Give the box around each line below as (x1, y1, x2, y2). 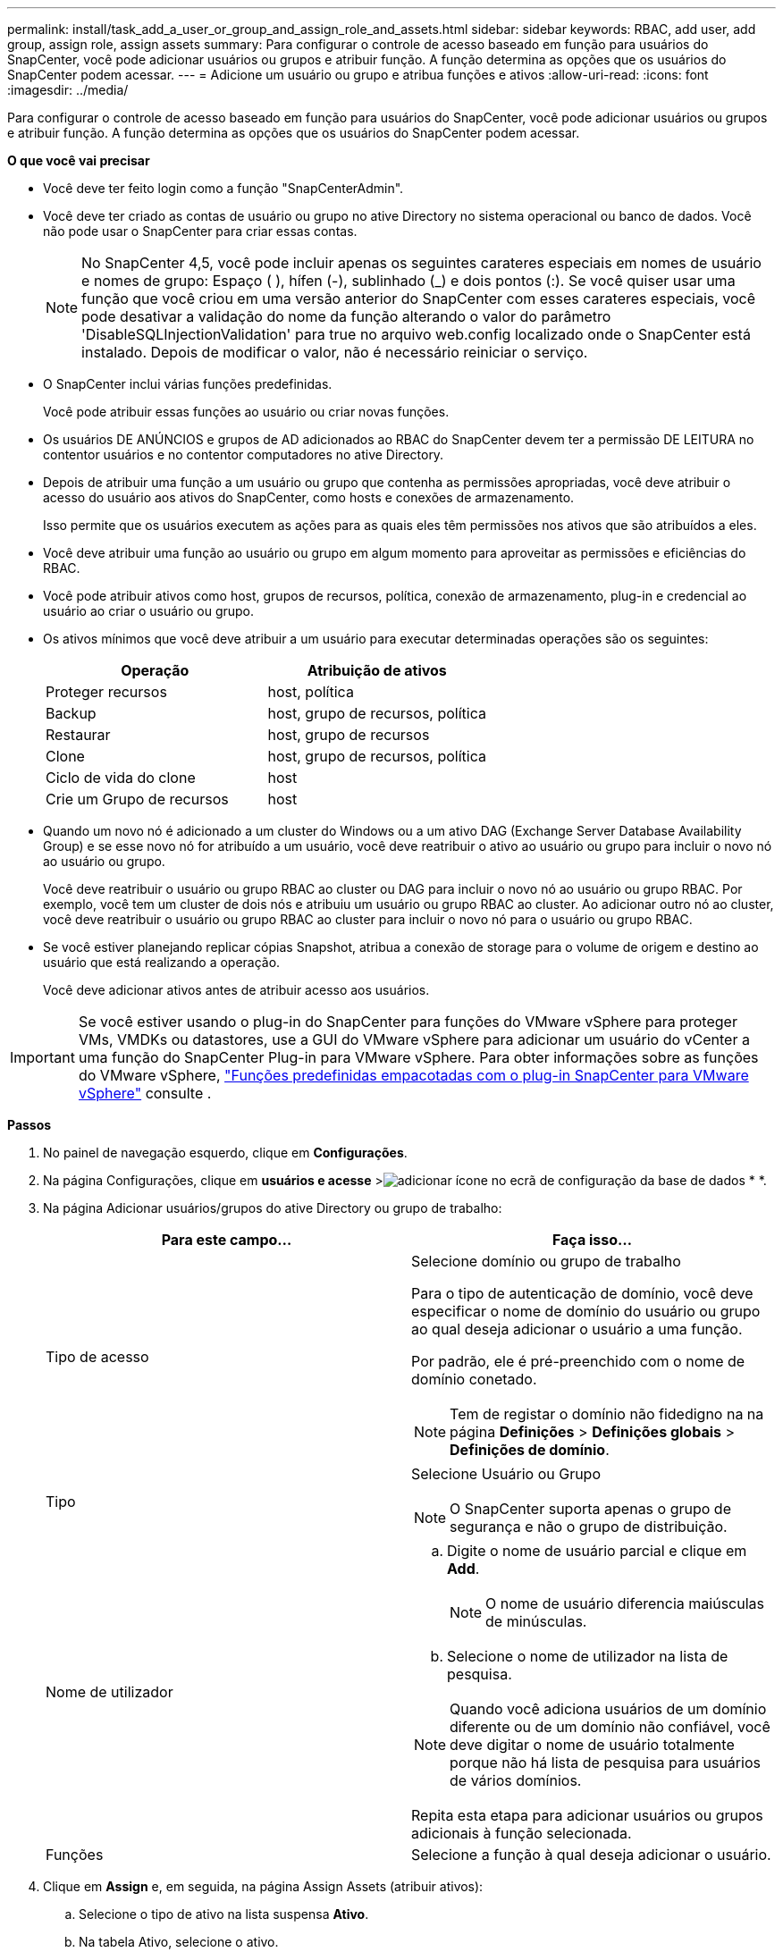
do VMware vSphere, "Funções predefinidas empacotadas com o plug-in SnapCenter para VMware (78, 1066, 749, 1084)
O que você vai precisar (7, 153, 150, 168)
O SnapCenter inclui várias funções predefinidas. (43, 376, 333, 391)
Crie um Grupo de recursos (46, 790, 229, 808)
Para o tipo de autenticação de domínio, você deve (411, 1284, 754, 1302)
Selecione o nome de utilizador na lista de (447, 1647, 728, 1665)
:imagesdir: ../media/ (7, 82, 129, 97)
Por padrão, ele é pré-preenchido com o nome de (411, 1352, 745, 1370)
